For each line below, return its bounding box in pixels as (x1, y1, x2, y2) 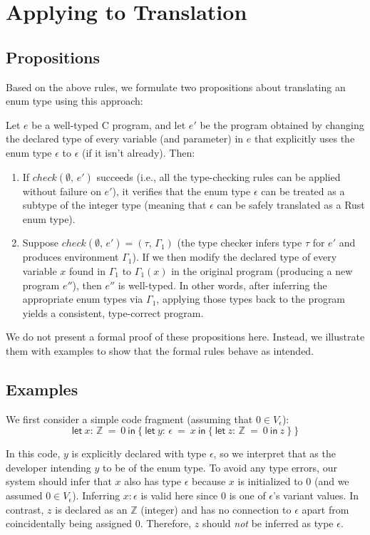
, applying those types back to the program (156, 291, 346, 306)
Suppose (22, 235, 59, 250)
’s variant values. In (273, 488, 359, 503)
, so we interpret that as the (213, 446, 336, 461)
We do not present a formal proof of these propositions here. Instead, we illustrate (6, 329, 365, 344)
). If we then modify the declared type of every (132, 249, 337, 264)
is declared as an (55, 502, 128, 516)
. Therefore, (140, 516, 192, 531)
